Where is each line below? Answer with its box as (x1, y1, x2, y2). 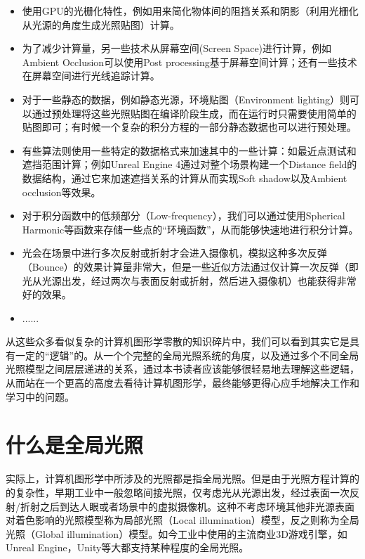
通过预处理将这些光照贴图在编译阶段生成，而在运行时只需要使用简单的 (32, 105, 357, 120)
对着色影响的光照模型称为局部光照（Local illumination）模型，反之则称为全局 (6, 513, 359, 527)
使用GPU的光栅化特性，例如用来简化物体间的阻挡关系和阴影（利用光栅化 (22, 4, 359, 18)
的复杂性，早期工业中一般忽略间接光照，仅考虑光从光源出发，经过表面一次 (6, 484, 350, 499)
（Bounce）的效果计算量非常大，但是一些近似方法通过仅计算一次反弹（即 (22, 259, 359, 274)
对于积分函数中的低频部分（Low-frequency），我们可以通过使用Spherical (22, 208, 345, 223)
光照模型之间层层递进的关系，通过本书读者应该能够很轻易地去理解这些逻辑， (6, 361, 359, 376)
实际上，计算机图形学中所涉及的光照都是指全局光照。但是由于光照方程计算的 (6, 471, 359, 486)
